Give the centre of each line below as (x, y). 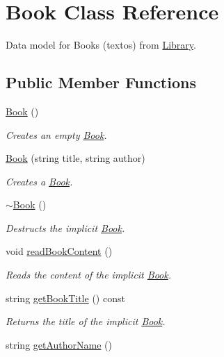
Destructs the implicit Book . (65, 227)
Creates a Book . (39, 181)
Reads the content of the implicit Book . (88, 275)
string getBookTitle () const (65, 298)
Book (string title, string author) (75, 158)
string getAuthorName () (59, 344)
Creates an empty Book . (56, 134)
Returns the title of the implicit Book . (86, 321)
